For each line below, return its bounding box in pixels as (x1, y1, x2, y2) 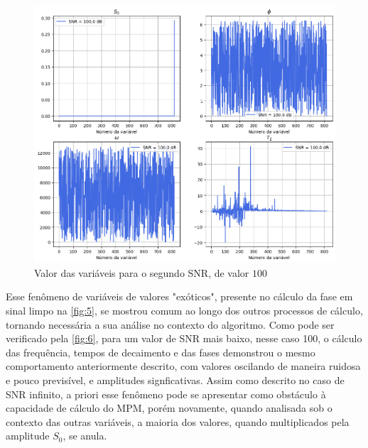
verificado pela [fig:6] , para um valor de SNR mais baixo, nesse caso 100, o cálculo (6, 331, 362, 346)
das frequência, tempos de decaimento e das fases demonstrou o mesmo (6, 344, 315, 359)
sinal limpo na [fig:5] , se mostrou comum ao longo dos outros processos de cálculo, (6, 303, 363, 318)
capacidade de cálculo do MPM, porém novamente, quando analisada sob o (6, 400, 332, 415)
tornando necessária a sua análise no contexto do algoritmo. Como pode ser (6, 317, 335, 332)
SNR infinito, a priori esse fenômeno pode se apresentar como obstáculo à (6, 386, 326, 401)
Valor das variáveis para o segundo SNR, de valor (34, 265, 249, 280)
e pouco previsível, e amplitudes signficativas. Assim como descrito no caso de (6, 373, 345, 388)
